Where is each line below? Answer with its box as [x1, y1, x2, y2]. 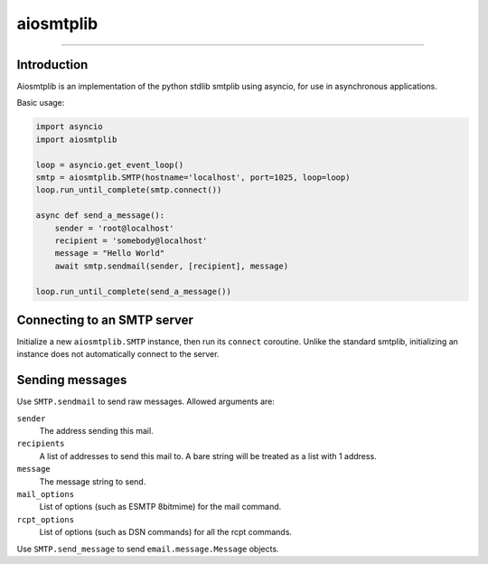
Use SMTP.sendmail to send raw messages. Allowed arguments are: [16, 396, 276, 407]
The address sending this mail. [39, 426, 154, 437]
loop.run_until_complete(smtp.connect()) [35, 185, 222, 195]
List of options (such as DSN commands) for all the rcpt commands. [39, 527, 293, 538]
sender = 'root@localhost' [54, 222, 175, 233]
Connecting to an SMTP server [16, 312, 194, 327]
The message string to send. [39, 475, 146, 487]
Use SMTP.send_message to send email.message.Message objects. [16, 543, 279, 554]
